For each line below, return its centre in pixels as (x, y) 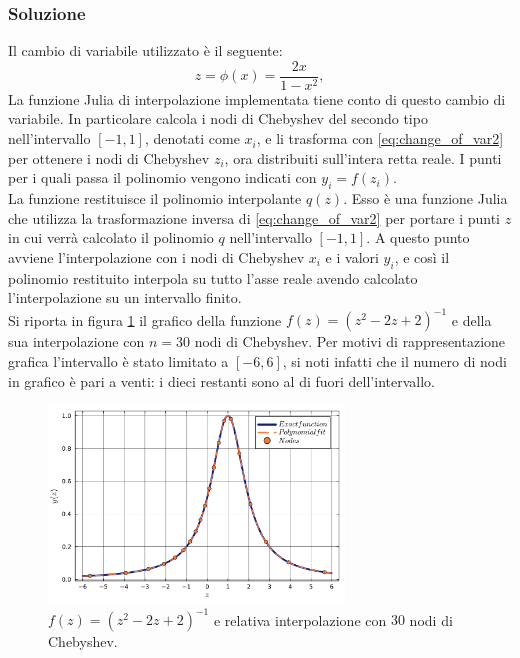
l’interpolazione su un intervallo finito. (125, 297)
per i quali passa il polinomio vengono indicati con (162, 177)
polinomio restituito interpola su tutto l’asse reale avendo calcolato (213, 277)
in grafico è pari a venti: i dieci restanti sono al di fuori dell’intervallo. (221, 380)
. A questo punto (418, 237)
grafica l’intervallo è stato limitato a (118, 360)
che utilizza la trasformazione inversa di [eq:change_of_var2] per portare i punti (254, 217)
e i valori (352, 256)
